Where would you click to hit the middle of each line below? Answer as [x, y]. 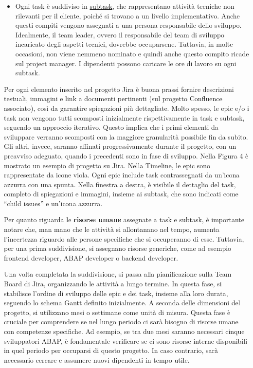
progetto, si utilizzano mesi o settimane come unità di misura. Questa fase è [117, 312]
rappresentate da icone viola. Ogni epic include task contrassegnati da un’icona [122, 175]
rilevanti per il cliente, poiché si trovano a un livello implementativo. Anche [127, 15]
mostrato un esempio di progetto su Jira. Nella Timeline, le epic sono [107, 165]
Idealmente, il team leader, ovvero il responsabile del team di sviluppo [120, 34]
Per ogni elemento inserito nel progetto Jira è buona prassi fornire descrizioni [119, 89]
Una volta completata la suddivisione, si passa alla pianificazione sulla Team [118, 274]
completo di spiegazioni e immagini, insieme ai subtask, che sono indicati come [121, 194]
